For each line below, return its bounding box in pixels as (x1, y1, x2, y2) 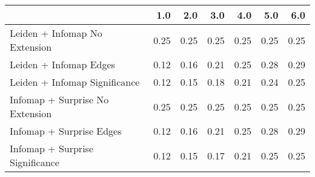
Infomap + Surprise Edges (10, 124, 122, 138)
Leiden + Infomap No (10, 26, 102, 40)
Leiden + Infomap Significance (10, 75, 140, 89)
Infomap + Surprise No (10, 92, 109, 106)
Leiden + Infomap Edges (10, 57, 115, 71)
